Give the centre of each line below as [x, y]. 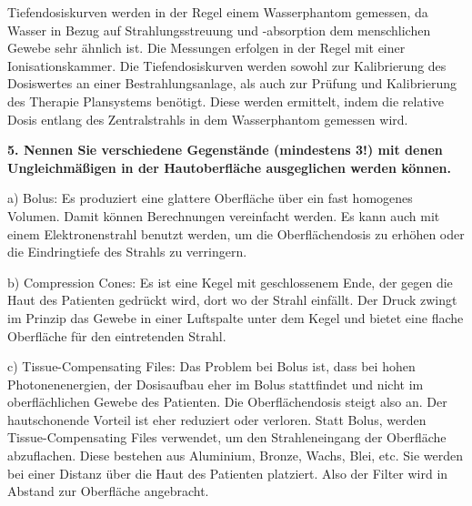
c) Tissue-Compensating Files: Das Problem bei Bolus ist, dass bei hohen [211, 366]
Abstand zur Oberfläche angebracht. [108, 491]
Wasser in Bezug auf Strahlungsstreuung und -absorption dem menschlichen [219, 30]
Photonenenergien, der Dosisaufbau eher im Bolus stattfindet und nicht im [216, 384]
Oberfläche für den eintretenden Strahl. [117, 335]
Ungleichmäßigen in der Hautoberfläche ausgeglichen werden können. [229, 167]
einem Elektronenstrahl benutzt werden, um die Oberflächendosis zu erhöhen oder [236, 233]
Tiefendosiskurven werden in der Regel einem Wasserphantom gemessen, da [218, 12]
